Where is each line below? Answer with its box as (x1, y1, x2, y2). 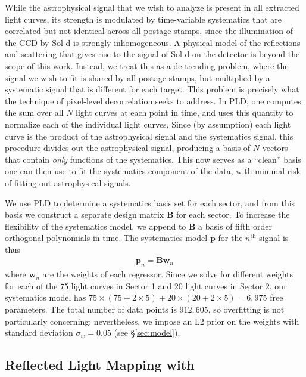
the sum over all (5, 106, 64, 119)
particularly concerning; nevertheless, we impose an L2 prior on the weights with (5, 314, 299, 327)
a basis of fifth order (198, 220, 273, 232)
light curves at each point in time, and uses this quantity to (76, 106, 293, 119)
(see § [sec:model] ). (114, 326, 180, 339)
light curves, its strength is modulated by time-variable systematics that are (5, 13, 282, 25)
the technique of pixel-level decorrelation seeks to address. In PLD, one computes (5, 94, 301, 107)
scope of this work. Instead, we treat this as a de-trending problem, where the (5, 59, 289, 72)
